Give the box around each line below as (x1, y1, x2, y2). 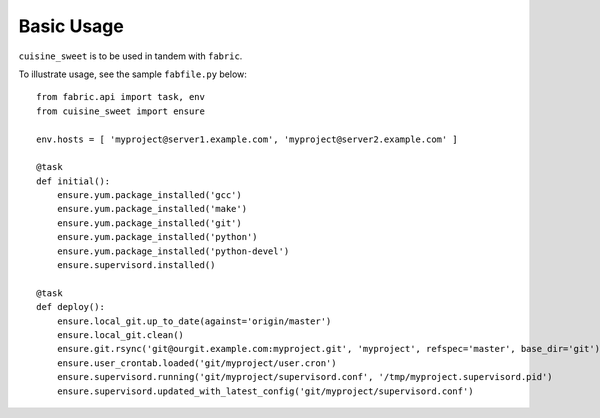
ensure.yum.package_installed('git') (56, 217, 242, 229)
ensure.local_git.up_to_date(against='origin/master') (56, 315, 332, 327)
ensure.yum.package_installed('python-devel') (56, 245, 290, 257)
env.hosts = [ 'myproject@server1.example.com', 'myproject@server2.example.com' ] (36, 133, 459, 145)
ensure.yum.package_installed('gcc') (56, 190, 242, 201)
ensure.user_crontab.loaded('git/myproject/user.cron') (56, 357, 337, 369)
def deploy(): (36, 301, 105, 313)
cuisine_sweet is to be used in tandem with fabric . (18, 50, 243, 62)
